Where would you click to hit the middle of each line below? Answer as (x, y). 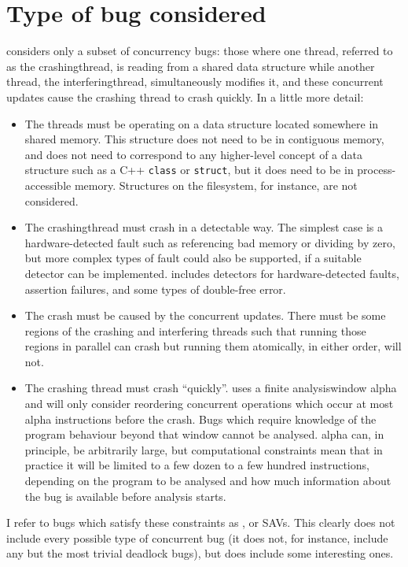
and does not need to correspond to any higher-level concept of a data (194, 154)
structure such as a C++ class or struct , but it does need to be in (189, 170)
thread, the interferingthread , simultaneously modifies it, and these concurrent (195, 82)
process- (377, 170)
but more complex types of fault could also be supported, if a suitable (193, 258)
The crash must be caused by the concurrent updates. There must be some (205, 315)
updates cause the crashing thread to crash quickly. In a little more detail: (185, 96)
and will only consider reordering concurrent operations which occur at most (209, 404)
